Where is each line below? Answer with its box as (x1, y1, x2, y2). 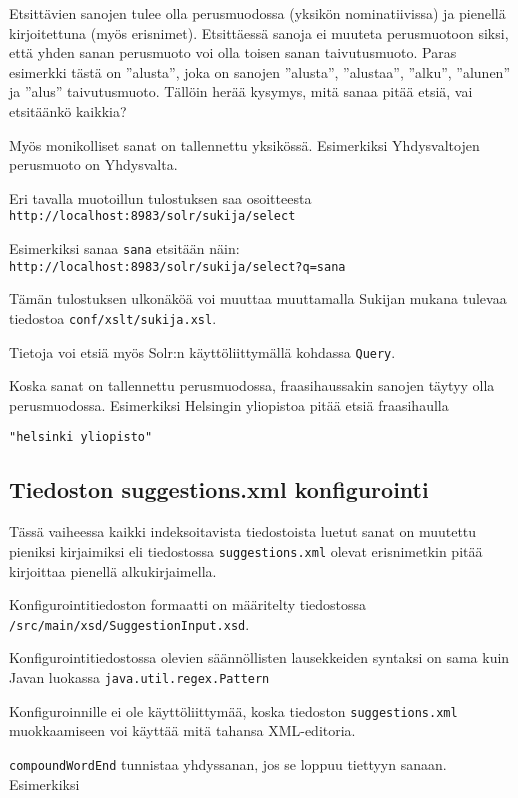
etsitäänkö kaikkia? (9, 100, 127, 121)
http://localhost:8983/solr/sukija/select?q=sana (9, 259, 346, 274)
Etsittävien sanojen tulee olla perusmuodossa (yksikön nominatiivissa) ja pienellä (9, 3, 506, 23)
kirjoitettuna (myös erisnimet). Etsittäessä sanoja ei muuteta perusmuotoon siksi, (9, 22, 509, 43)
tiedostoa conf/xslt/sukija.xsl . (9, 307, 217, 328)
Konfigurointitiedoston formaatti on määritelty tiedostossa (9, 594, 367, 615)
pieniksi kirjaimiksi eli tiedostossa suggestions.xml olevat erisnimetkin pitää (9, 540, 483, 561)
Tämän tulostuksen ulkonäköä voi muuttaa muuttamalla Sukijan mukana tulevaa (9, 288, 507, 309)
